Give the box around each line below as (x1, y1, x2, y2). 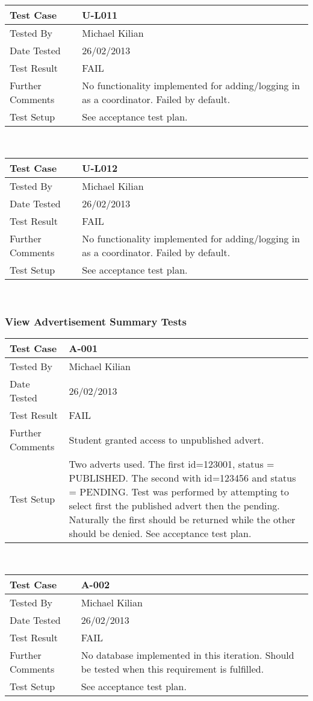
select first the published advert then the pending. (69, 498, 280, 513)
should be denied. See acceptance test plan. (69, 526, 252, 541)
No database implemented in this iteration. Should (81, 648, 294, 662)
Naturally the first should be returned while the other (69, 512, 296, 527)
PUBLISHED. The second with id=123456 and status (69, 471, 296, 485)
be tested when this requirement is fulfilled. (81, 662, 264, 676)
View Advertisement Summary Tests (5, 314, 187, 329)
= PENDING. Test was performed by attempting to (69, 485, 290, 499)
